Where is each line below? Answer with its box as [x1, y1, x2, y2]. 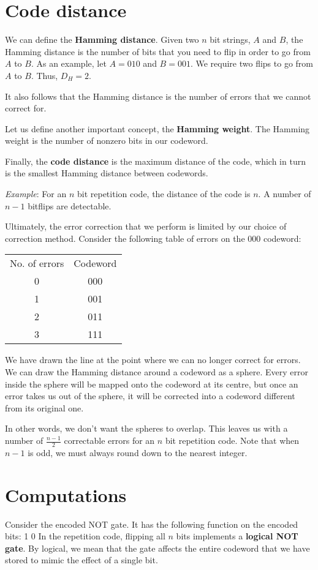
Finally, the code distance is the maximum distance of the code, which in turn [5, 154, 306, 167]
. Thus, [31, 69, 58, 81]
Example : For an [5, 187, 67, 200]
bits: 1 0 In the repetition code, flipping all [5, 530, 165, 542]
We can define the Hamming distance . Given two [5, 33, 199, 46]
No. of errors [10, 256, 64, 271]
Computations [5, 482, 127, 507]
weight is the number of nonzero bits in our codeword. [5, 134, 208, 147]
